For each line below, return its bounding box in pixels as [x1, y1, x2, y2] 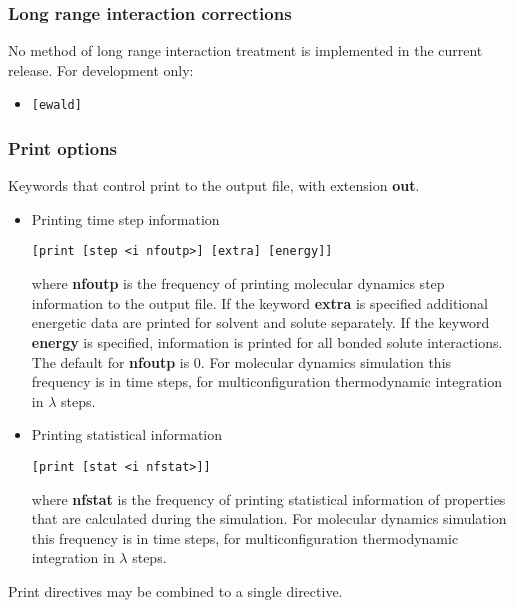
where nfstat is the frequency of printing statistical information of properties [31, 488, 506, 509]
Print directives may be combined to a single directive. [8, 580, 343, 601]
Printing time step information [31, 208, 220, 229]
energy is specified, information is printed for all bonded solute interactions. [31, 331, 503, 352]
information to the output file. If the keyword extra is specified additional [31, 292, 488, 313]
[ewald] [31, 98, 82, 113]
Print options [8, 135, 118, 160]
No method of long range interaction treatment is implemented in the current [8, 40, 483, 61]
